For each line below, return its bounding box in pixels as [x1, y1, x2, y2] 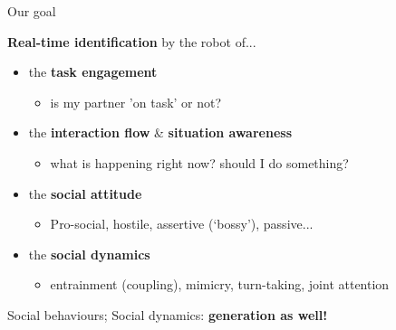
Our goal [7, 2, 56, 20]
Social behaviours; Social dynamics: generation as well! [7, 305, 328, 324]
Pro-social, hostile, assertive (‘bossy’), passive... [50, 214, 314, 233]
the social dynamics [28, 244, 150, 263]
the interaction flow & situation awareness [28, 123, 292, 142]
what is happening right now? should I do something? [50, 153, 349, 172]
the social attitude [28, 184, 142, 203]
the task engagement [28, 62, 158, 81]
